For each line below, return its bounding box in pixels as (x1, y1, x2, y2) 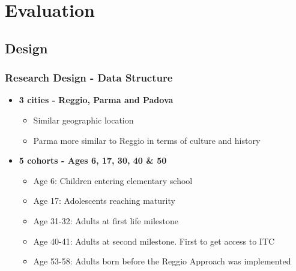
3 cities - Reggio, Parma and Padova (19, 94, 174, 106)
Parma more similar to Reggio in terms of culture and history (33, 134, 261, 146)
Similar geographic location (33, 113, 134, 126)
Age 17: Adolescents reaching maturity (33, 194, 175, 207)
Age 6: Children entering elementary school (33, 174, 193, 186)
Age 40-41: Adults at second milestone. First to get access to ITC (33, 234, 275, 247)
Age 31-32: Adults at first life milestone (33, 214, 178, 227)
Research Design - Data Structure (5, 70, 173, 85)
